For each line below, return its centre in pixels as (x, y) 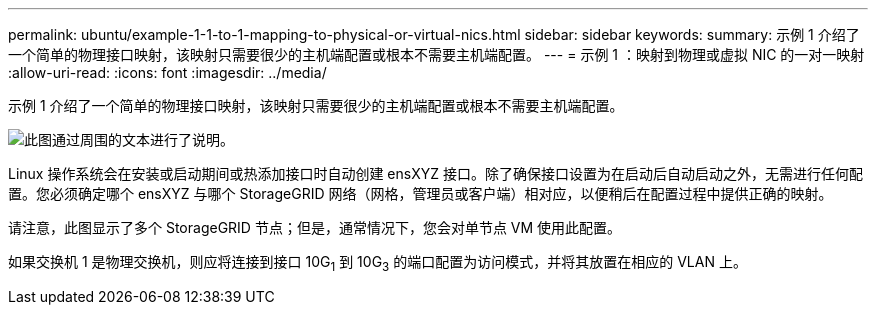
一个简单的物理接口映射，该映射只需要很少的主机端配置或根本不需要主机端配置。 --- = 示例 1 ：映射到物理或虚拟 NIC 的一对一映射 (436, 54)
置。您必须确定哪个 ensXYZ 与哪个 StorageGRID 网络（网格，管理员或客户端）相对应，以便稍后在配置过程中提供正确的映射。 (420, 193)
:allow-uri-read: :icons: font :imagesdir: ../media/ (167, 72)
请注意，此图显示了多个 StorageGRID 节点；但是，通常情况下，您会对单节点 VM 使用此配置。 (315, 227)
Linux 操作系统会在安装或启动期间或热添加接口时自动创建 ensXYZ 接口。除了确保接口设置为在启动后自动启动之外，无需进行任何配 (435, 173)
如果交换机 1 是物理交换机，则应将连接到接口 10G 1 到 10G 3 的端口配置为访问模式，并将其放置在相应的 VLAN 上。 (377, 263)
